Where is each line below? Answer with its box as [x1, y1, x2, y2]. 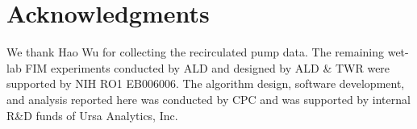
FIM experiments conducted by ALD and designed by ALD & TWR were [25, 59, 390, 76]
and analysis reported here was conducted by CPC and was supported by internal [6, 90, 411, 107]
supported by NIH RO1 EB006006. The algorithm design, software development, [6, 75, 405, 92]
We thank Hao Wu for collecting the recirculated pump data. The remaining [6, 44, 385, 60]
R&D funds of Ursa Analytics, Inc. [6, 106, 178, 123]
